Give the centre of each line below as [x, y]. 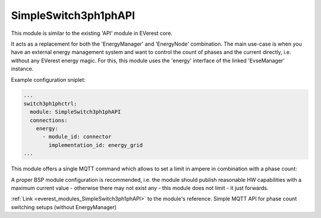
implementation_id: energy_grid [95, 145]
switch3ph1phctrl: [50, 103]
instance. [22, 69]
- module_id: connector [77, 137]
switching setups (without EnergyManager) [64, 207]
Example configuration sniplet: [48, 79]
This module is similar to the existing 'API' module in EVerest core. [92, 33]
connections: [49, 120]
